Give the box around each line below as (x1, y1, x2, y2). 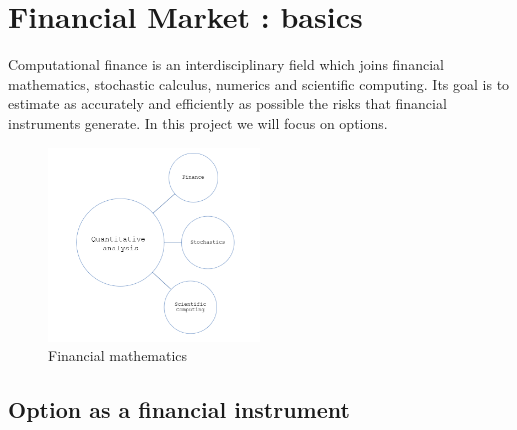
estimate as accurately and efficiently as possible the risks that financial (8, 93, 447, 114)
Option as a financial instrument (8, 394, 350, 425)
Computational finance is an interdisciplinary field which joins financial (8, 54, 444, 75)
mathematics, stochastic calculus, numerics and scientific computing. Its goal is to (8, 73, 510, 94)
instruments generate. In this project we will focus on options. (8, 112, 388, 133)
